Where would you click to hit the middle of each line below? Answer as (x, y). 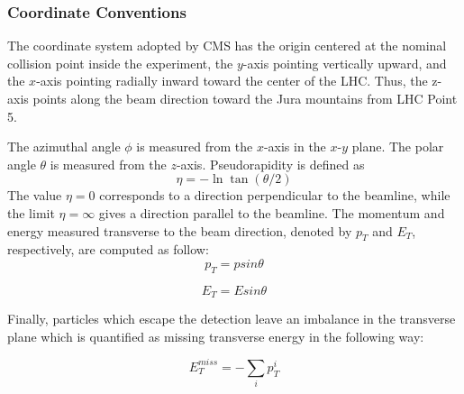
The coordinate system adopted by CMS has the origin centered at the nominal (227, 46)
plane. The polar (398, 147)
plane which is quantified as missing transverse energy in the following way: (216, 336)
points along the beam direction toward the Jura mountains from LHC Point (245, 98)
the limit (31, 212)
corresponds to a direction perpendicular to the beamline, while (275, 195)
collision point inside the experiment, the (120, 63)
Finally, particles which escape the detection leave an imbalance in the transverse (232, 319)
